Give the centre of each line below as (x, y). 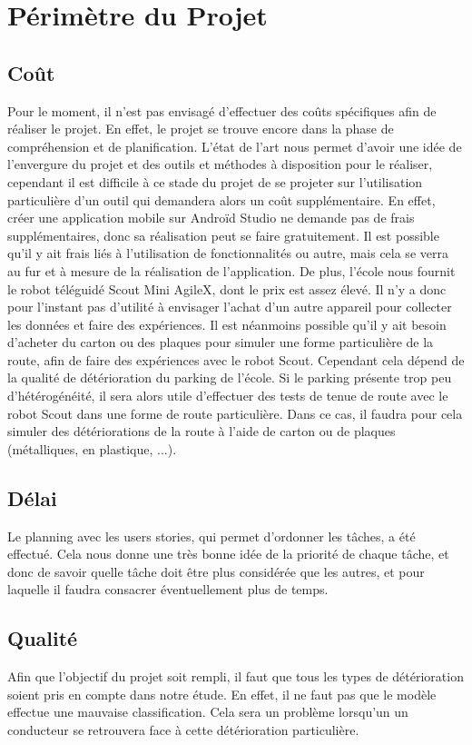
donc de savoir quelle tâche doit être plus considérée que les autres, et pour (216, 571)
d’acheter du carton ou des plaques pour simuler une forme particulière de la (221, 342)
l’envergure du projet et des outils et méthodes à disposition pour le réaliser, (220, 164)
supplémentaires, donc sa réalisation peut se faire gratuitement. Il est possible (223, 235)
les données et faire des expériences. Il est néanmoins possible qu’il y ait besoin (227, 324)
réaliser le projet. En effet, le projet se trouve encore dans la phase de (201, 129)
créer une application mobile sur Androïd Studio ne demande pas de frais (211, 218)
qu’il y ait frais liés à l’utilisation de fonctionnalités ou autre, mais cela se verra (228, 253)
